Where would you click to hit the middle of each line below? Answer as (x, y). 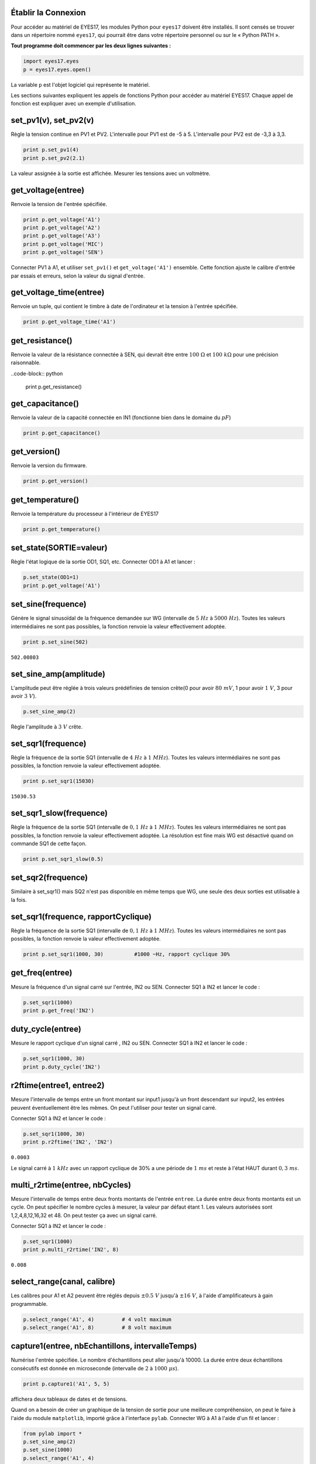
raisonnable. (26, 362)
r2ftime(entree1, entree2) (58, 1085)
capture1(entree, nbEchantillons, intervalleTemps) (104, 1346)
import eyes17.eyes (51, 61)
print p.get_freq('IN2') (59, 1010)
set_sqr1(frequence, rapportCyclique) (81, 916)
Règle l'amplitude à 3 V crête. (47, 727)
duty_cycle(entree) (46, 1029)
